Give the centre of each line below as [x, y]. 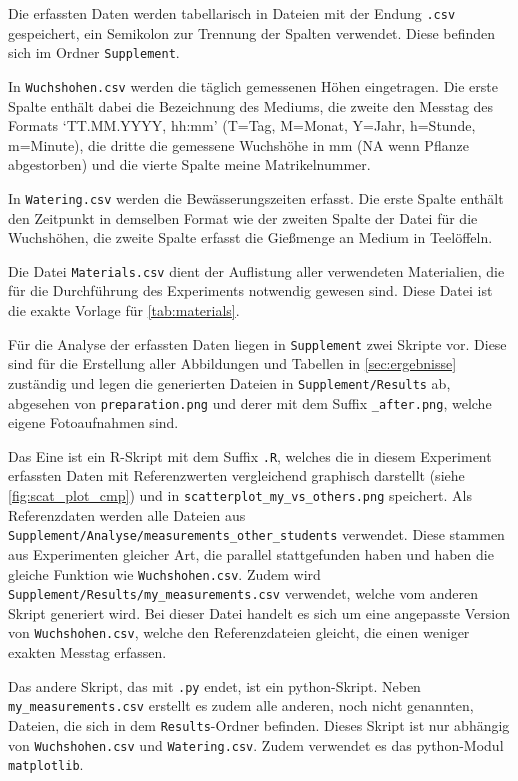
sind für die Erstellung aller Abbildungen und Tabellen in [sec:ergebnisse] [232, 363]
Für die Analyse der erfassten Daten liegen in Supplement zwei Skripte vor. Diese [257, 343]
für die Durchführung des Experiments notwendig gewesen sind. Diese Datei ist [250, 290]
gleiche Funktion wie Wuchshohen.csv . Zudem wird [164, 573]
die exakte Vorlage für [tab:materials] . [124, 310]
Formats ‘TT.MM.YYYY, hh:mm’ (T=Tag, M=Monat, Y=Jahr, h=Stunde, [242, 125]
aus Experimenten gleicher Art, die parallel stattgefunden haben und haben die [251, 553]
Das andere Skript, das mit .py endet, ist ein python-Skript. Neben [214, 685]
